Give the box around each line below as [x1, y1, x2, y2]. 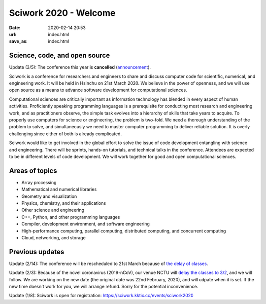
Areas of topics [9, 166, 57, 175]
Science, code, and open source [9, 51, 110, 60]
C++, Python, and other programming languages [21, 214, 120, 220]
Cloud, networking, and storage [21, 234, 86, 240]
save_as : [9, 38, 28, 44]
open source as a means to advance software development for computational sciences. [9, 87, 187, 93]
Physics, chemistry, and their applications [21, 200, 106, 206]
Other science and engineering [21, 207, 85, 213]
